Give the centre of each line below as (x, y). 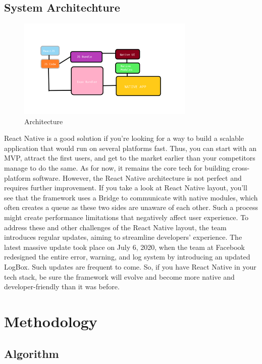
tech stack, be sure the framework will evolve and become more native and (119, 276)
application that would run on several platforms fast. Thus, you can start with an (130, 148)
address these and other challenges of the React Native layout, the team (115, 227)
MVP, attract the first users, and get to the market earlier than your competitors (130, 158)
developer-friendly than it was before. (62, 287)
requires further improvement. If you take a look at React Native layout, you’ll (126, 188)
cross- (241, 168)
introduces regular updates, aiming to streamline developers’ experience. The (123, 237)
